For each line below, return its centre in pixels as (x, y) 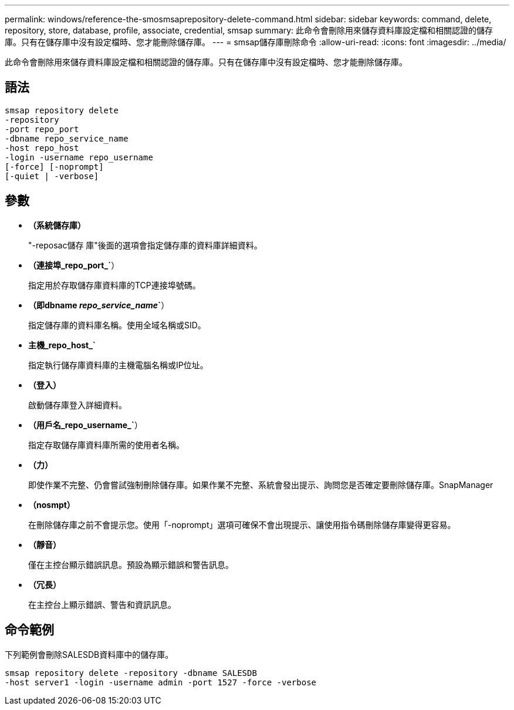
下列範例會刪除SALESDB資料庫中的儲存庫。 (89, 654)
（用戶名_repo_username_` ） (85, 425)
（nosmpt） (52, 504)
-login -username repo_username (79, 157)
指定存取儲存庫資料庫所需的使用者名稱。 (106, 445)
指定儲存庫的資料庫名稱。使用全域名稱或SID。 (117, 325)
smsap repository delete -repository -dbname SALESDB (131, 673)
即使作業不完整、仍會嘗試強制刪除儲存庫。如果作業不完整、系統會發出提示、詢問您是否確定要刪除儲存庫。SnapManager (261, 484)
